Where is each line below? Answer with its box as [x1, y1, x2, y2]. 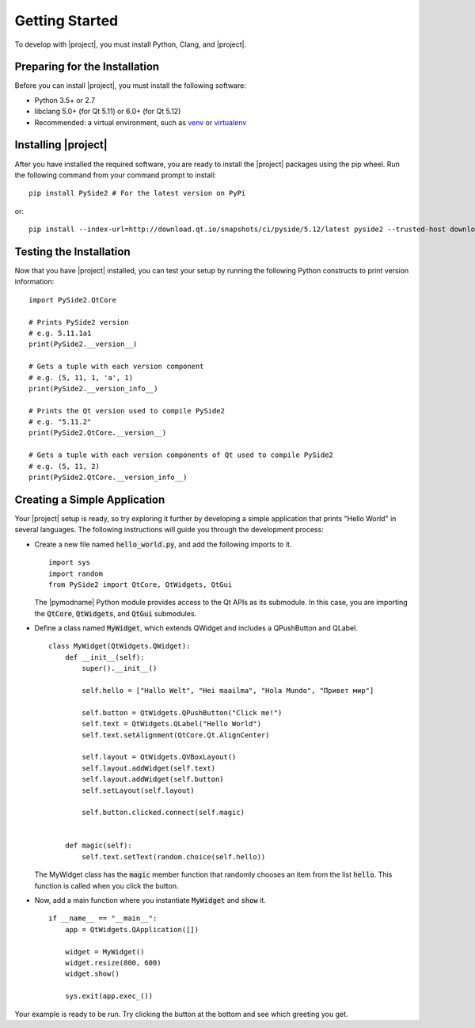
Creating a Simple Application [14, 493, 165, 506]
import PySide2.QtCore [28, 295, 117, 304]
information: [14, 277, 55, 287]
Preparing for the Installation [14, 60, 160, 74]
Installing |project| [14, 139, 108, 152]
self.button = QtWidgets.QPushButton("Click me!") [82, 708, 283, 717]
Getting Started [14, 12, 119, 29]
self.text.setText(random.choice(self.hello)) [82, 852, 266, 861]
